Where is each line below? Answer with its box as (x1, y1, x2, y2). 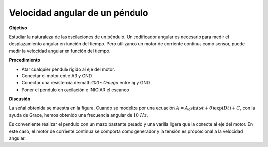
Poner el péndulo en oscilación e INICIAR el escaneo (21, 87, 129, 93)
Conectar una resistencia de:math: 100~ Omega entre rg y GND (21, 80, 150, 86)
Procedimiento (9, 57, 41, 63)
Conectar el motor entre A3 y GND (21, 73, 92, 79)
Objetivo (9, 25, 27, 31)
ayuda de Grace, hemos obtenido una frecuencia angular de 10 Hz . (9, 112, 148, 118)
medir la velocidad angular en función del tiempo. (9, 48, 111, 54)
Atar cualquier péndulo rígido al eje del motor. (21, 66, 115, 72)
